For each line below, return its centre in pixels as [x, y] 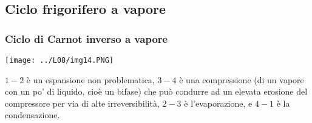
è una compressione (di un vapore [242, 79]
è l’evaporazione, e [218, 103]
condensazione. [32, 115]
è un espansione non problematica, [90, 79]
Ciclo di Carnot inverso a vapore [86, 38]
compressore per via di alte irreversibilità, [82, 103]
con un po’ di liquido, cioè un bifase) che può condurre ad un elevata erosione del [156, 91]
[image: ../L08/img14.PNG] [59, 60]
